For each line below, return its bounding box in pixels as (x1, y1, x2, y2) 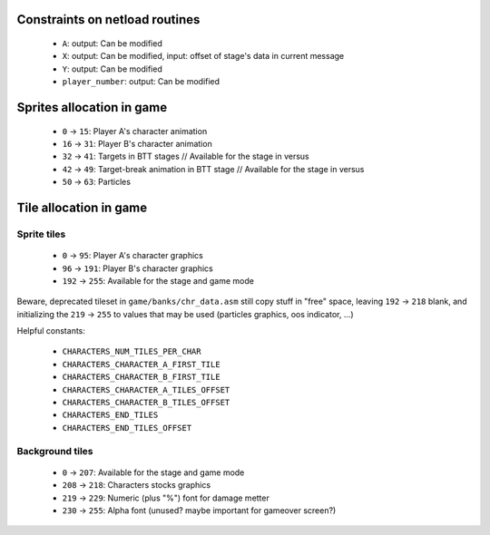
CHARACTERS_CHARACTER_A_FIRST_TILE (62, 359, 221, 369)
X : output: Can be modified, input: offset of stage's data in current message (62, 51, 345, 62)
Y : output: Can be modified (62, 63, 162, 74)
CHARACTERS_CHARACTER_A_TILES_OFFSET (62, 384, 230, 394)
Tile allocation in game (16, 199, 148, 215)
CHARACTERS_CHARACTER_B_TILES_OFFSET (62, 397, 230, 408)
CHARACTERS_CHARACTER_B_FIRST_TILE (62, 372, 221, 383)
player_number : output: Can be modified (62, 76, 220, 87)
